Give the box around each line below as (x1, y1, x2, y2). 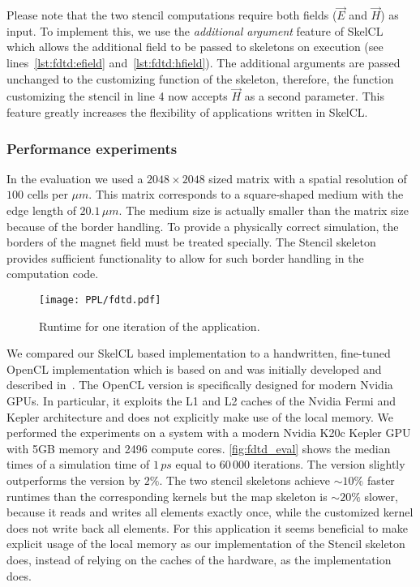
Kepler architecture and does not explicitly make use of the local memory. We (6, 408, 394, 425)
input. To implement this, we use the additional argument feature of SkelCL (6, 22, 384, 39)
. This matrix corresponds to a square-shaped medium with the (88, 186, 404, 203)
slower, (364, 487, 398, 504)
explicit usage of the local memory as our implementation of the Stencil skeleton (6, 535, 405, 552)
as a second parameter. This (244, 88, 384, 105)
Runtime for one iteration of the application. (39, 317, 260, 334)
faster (366, 471, 395, 488)
